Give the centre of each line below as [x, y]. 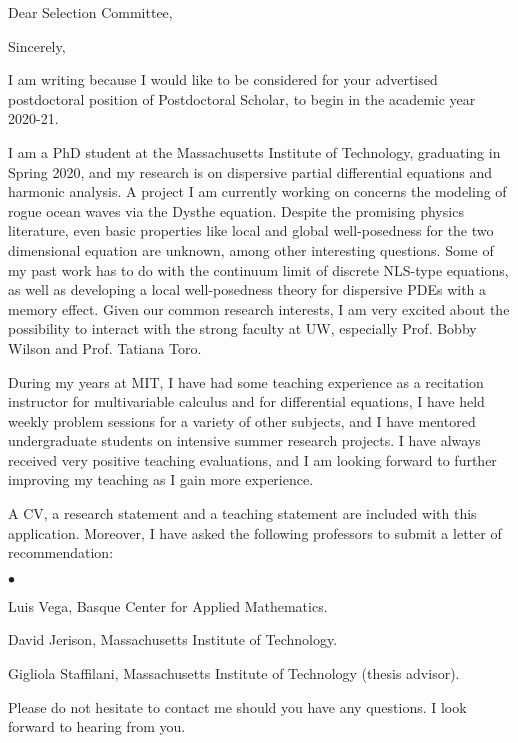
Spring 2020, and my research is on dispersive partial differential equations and [250, 171]
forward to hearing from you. [97, 726]
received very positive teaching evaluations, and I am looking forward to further [252, 459]
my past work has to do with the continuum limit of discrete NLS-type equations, [258, 269]
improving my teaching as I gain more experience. [161, 479]
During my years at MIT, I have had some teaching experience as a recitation [246, 381]
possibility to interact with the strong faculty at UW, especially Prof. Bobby [242, 328]
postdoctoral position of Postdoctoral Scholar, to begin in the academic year [242, 98]
